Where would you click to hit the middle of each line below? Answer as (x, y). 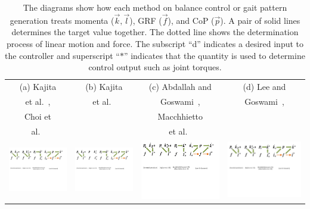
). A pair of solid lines (260, 20)
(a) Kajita (38, 87)
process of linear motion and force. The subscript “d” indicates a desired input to (155, 43)
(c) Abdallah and (180, 87)
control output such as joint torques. (155, 67)
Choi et (38, 116)
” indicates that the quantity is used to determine (214, 55)
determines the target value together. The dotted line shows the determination (155, 32)
